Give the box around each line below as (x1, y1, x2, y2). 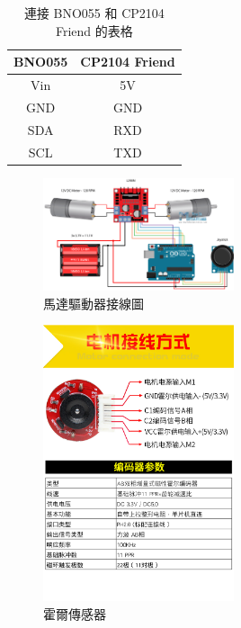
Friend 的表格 (55, 21, 133, 40)
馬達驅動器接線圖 (43, 293, 144, 312)
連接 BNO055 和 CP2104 (23, 4, 165, 22)
